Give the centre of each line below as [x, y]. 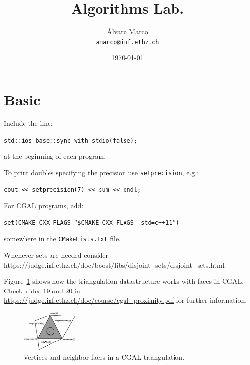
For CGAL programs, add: [44, 206]
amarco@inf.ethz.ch [127, 42]
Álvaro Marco [127, 32]
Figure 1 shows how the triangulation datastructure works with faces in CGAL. [124, 281]
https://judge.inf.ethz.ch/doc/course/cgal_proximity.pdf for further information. [125, 300]
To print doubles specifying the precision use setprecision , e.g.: [101, 172]
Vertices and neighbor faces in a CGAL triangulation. [104, 356]
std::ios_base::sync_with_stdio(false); [71, 140]
